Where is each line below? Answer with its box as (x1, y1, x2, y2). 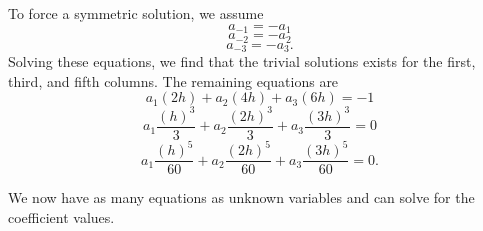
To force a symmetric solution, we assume (8, 3, 264, 23)
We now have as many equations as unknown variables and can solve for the (8, 187, 475, 208)
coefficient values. (8, 206, 115, 227)
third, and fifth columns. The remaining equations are (8, 70, 339, 91)
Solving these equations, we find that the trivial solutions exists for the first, (8, 50, 476, 71)
